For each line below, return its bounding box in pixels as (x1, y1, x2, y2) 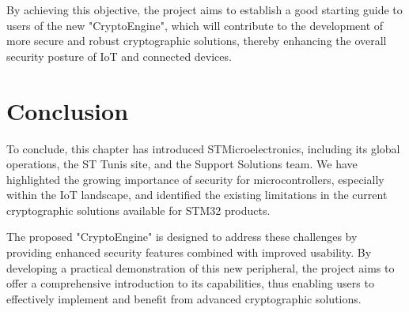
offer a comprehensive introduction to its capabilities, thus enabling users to (6, 275, 374, 291)
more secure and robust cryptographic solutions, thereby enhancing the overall (6, 32, 387, 49)
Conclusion (6, 94, 129, 126)
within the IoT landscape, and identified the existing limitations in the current (6, 186, 388, 203)
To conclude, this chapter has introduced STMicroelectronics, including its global (6, 140, 400, 156)
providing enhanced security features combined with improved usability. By (6, 244, 372, 261)
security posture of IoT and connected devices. (6, 47, 232, 64)
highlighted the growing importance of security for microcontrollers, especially (6, 171, 384, 187)
